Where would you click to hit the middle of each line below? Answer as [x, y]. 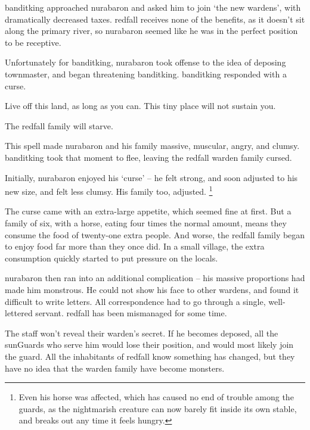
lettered [19, 313]
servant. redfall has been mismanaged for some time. [131, 313]
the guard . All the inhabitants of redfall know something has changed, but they [150, 356]
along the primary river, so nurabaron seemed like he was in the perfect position [151, 31]
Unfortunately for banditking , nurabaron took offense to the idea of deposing [145, 62]
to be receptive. [33, 42]
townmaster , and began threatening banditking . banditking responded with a [146, 74]
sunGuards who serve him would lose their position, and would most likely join [149, 345]
